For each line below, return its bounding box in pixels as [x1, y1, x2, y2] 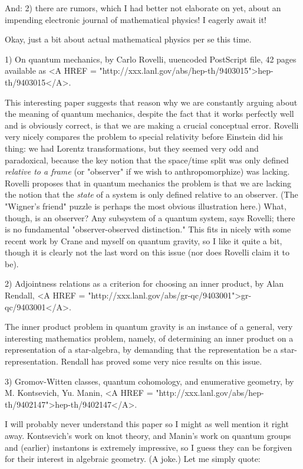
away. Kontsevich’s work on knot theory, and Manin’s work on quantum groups [5, 429, 291, 441]
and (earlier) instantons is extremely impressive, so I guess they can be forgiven [5, 441, 292, 453]
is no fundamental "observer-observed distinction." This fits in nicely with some [5, 223, 291, 235]
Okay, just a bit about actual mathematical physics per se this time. [5, 33, 252, 45]
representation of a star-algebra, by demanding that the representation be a [5, 343, 278, 356]
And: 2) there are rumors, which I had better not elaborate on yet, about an [5, 2, 281, 14]
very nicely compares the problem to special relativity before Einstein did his [5, 130, 284, 143]
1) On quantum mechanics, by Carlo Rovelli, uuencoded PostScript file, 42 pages [5, 53, 297, 65]
